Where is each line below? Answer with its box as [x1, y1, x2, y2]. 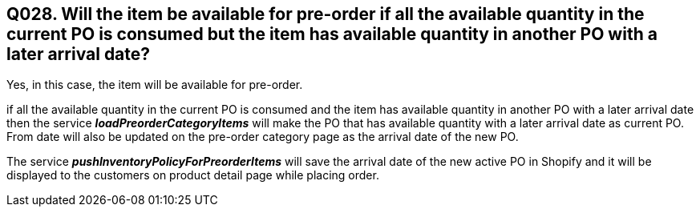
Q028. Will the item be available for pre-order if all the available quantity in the [6, 4, 645, 24]
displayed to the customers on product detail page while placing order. [6, 168, 379, 183]
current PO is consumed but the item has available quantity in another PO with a [6, 24, 658, 44]
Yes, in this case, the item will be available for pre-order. [6, 78, 303, 92]
